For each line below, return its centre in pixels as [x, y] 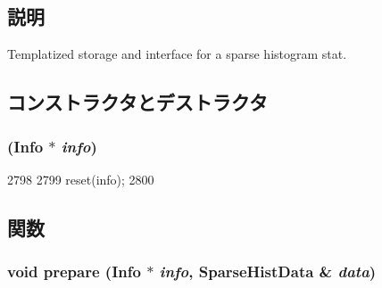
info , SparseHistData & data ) [268, 272]
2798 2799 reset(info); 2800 [81, 179]
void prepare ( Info [74, 272]
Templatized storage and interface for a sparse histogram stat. [177, 54]
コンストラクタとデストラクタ [137, 102]
